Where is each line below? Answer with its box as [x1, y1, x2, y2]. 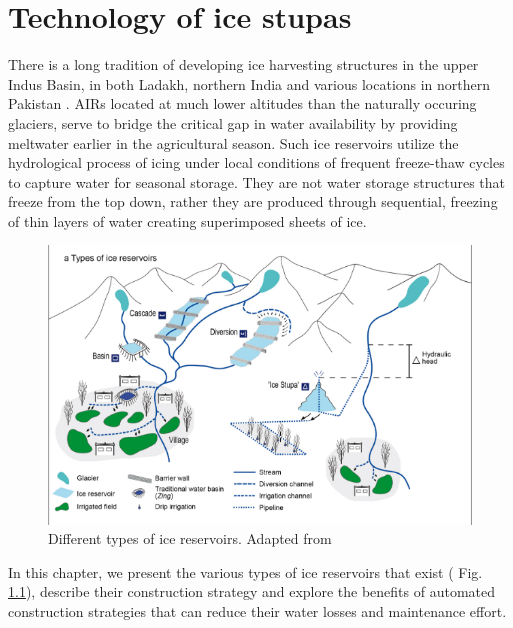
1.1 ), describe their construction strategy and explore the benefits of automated [8, 581, 496, 602]
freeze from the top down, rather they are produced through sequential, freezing [8, 191, 498, 212]
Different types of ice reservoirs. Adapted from [48, 528, 332, 549]
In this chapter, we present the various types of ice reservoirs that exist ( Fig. [8, 561, 483, 582]
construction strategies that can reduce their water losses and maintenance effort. [8, 600, 507, 621]
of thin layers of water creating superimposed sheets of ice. [8, 210, 367, 231]
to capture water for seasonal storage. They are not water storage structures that [8, 171, 505, 192]
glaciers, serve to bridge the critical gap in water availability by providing [8, 112, 458, 133]
